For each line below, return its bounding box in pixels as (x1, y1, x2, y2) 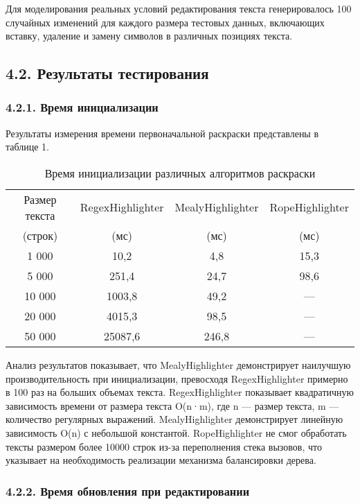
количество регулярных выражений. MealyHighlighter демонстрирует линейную (6, 412, 343, 426)
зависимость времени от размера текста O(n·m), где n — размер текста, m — (6, 398, 339, 412)
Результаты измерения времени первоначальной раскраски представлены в (6, 125, 319, 140)
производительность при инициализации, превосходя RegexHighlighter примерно (6, 371, 348, 385)
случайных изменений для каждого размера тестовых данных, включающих (6, 15, 325, 29)
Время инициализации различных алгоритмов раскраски (44, 164, 316, 181)
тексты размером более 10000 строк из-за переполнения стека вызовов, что (6, 439, 322, 453)
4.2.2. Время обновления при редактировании (6, 482, 250, 499)
